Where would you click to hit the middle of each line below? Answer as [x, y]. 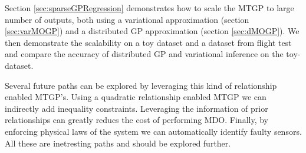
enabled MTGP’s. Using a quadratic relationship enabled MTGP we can [136, 97]
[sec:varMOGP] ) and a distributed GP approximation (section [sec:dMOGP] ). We [152, 31]
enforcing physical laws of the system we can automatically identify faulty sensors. [153, 131]
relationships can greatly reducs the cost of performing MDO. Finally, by [136, 120]
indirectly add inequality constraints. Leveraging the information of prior [136, 108]
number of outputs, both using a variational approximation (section [127, 19]
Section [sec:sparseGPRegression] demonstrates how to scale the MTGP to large [149, 8]
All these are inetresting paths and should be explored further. [118, 143]
